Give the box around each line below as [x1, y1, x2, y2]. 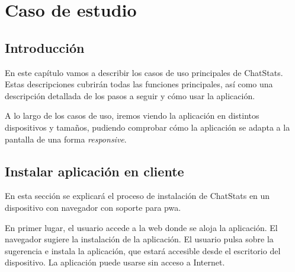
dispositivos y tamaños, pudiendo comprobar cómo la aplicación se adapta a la [5, 121, 290, 133]
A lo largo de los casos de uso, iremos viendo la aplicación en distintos [5, 109, 259, 122]
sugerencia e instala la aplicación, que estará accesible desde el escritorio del [5, 244, 281, 257]
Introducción [5, 38, 85, 56]
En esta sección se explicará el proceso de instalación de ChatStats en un [5, 189, 270, 202]
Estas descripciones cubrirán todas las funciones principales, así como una [5, 78, 273, 90]
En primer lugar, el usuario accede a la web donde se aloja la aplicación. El [5, 221, 278, 233]
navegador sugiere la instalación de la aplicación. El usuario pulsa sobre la [5, 233, 274, 245]
